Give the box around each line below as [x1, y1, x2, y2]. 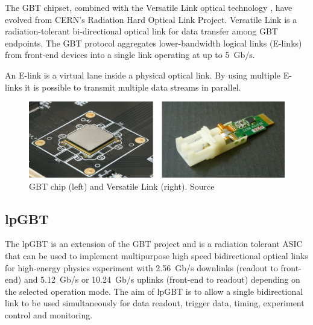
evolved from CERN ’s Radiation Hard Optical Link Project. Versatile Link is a [5, 13, 297, 25]
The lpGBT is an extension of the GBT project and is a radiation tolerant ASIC [5, 237, 303, 250]
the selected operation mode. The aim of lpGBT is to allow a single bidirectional [5, 285, 303, 297]
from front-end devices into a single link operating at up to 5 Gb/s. [5, 48, 255, 61]
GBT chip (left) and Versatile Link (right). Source [29, 179, 215, 192]
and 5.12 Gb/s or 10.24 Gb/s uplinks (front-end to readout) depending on [24, 273, 300, 286]
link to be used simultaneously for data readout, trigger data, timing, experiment [5, 297, 305, 309]
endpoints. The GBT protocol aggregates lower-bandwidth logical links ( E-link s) [5, 36, 302, 49]
